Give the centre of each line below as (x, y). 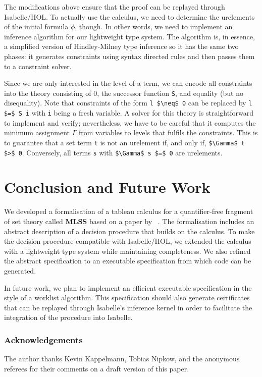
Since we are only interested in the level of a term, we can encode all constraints (128, 83)
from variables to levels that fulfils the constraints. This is (168, 132)
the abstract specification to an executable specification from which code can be (128, 261)
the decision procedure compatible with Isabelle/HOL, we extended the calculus (128, 241)
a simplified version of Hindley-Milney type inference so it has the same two (121, 46)
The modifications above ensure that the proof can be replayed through (115, 7)
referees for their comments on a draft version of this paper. (97, 368)
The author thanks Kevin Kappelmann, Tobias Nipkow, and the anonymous (122, 359)
